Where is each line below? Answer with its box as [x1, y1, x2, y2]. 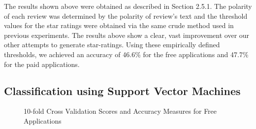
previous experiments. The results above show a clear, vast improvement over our [4, 30, 250, 40]
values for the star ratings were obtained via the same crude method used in [4, 20, 234, 31]
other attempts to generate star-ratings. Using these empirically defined [4, 39, 220, 50]
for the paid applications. [4, 59, 80, 69]
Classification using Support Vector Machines [4, 83, 241, 98]
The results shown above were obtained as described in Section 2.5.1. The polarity [4, 1, 252, 11]
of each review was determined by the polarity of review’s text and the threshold [4, 10, 248, 21]
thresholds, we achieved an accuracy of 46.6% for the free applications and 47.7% [4, 49, 249, 59]
